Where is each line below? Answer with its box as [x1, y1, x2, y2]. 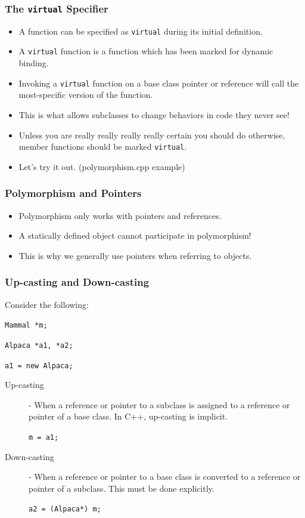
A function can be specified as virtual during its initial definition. [18, 24, 263, 37]
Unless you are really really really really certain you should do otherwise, [18, 128, 285, 141]
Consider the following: [5, 298, 89, 310]
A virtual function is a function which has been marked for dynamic [18, 45, 273, 57]
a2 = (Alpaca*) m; [29, 505, 101, 514]
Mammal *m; [5, 321, 48, 330]
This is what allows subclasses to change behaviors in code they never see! [18, 108, 290, 121]
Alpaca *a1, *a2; [5, 341, 73, 350]
